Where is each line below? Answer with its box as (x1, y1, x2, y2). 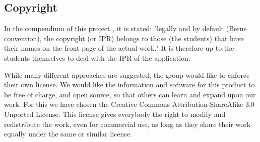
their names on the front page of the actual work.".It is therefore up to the (4, 43, 234, 53)
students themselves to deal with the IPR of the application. (4, 52, 190, 63)
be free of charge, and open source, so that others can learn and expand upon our (4, 89, 256, 99)
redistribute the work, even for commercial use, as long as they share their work (4, 118, 251, 129)
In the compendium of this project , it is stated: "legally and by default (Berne (4, 23, 247, 34)
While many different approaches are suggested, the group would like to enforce (4, 69, 250, 80)
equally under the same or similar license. (4, 128, 132, 139)
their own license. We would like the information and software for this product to (4, 79, 255, 90)
